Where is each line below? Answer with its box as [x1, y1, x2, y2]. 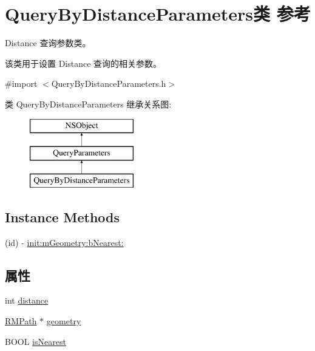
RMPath [5, 315, 37, 327]
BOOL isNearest [5, 335, 66, 347]
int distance [5, 294, 49, 307]
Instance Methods [5, 207, 120, 226]
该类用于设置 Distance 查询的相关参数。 [5, 56, 162, 69]
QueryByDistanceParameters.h [51, 77, 166, 90]
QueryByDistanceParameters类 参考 [5, 1, 311, 26]
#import [5, 77, 38, 90]
